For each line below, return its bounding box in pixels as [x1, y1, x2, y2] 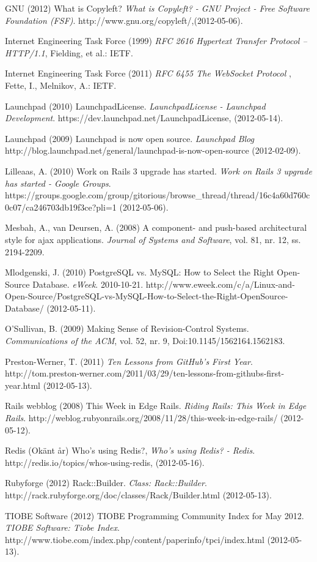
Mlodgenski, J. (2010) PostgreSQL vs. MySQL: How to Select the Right [5, 266, 274, 279]
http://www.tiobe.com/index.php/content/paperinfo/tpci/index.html [5, 533, 264, 545]
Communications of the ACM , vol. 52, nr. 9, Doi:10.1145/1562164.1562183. [5, 334, 285, 347]
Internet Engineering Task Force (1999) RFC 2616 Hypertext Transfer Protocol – [5, 34, 307, 47]
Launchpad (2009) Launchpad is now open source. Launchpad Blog [5, 132, 254, 144]
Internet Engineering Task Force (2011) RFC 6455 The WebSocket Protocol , [5, 67, 291, 80]
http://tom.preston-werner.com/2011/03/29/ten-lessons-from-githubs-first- [5, 367, 285, 380]
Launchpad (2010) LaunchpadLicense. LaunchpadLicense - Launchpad [5, 99, 266, 112]
